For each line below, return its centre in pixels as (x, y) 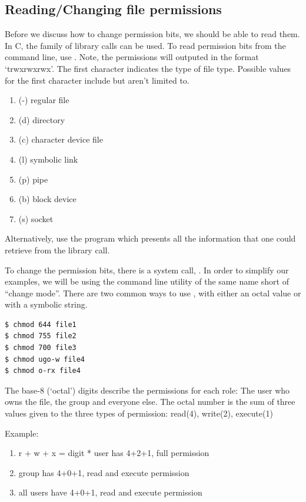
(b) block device (47, 199)
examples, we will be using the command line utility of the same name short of (147, 281)
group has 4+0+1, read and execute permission (104, 472)
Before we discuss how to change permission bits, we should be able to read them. (152, 34)
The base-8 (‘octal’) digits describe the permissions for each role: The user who (147, 390)
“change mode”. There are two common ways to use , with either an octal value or (153, 293)
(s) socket (36, 218)
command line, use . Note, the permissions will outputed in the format (132, 57)
